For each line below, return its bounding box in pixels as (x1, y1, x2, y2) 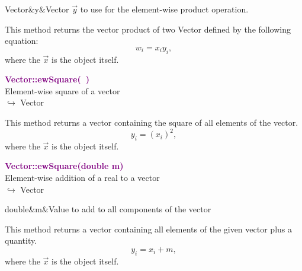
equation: (5, 34, 38, 47)
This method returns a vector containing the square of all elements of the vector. (5, 116, 298, 128)
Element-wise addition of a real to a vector (5, 171, 160, 184)
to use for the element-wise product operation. (80, 3, 249, 15)
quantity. (5, 234, 37, 247)
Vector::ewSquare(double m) (5, 160, 124, 172)
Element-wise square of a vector (5, 84, 120, 97)
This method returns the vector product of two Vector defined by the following (5, 23, 291, 35)
